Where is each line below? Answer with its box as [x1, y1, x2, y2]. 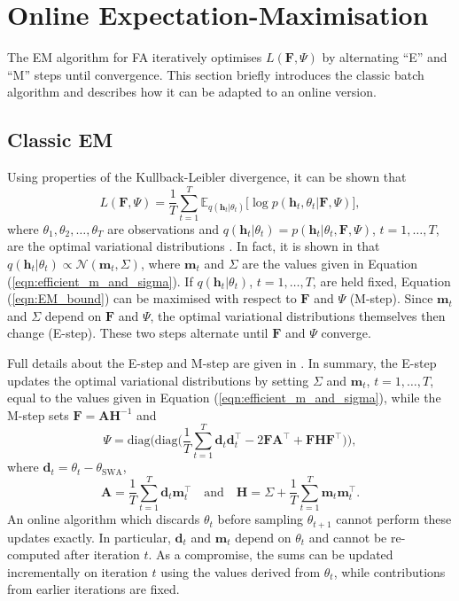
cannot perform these [336, 510, 452, 528]
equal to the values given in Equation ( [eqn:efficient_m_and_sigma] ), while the [7, 388, 441, 407]
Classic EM [7, 126, 113, 153]
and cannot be [308, 527, 387, 546]
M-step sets [7, 405, 69, 424]
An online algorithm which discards [7, 510, 200, 528]
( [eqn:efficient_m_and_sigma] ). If [7, 271, 193, 290]
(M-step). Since [349, 289, 433, 308]
